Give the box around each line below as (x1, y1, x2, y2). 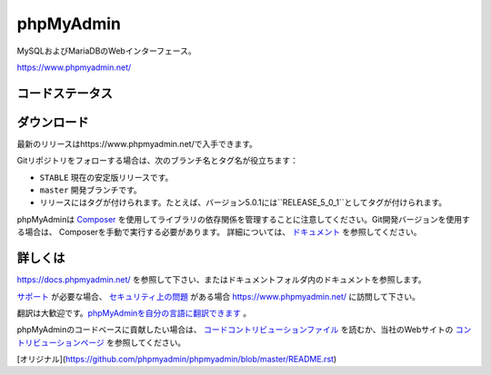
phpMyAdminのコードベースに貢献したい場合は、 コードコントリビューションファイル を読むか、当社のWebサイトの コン (16, 324, 472, 335)
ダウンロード (16, 114, 89, 130)
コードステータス (16, 85, 113, 101)
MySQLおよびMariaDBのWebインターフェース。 (16, 45, 196, 56)
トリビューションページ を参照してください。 (16, 337, 186, 348)
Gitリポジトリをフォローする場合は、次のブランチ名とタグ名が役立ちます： (16, 155, 299, 166)
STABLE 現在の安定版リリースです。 (39, 172, 174, 183)
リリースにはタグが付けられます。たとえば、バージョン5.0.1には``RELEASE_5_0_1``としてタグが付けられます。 (39, 197, 447, 208)
